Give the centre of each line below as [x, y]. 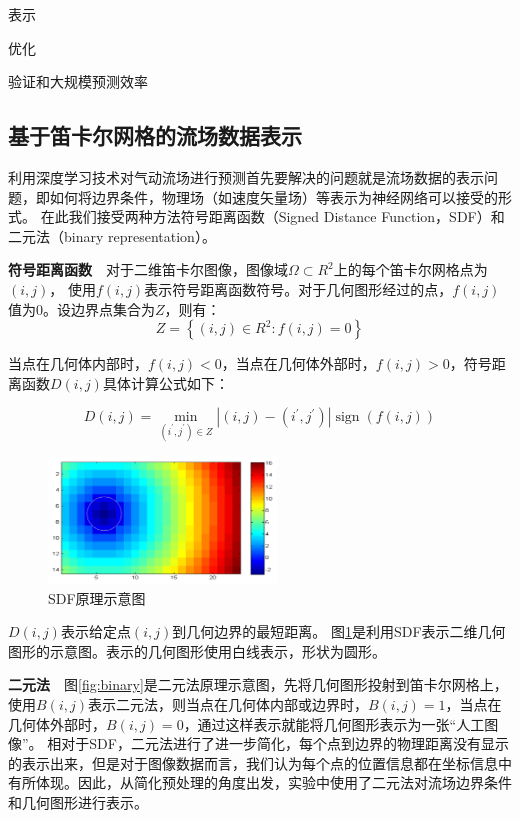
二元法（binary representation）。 [112, 235]
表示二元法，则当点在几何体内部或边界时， [227, 703]
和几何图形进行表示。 [78, 801]
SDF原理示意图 [97, 597]
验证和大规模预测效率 [78, 81]
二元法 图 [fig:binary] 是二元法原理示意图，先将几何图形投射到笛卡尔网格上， [258, 684]
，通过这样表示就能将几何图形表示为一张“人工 [334, 723]
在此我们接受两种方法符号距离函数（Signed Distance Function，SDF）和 [272, 216]
